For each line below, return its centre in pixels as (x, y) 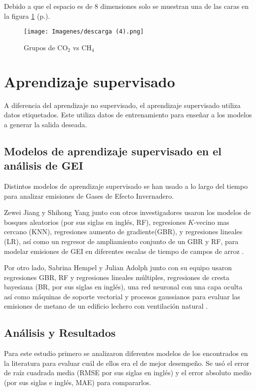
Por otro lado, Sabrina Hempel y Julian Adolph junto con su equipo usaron (118, 267)
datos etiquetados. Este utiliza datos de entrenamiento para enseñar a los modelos (128, 115)
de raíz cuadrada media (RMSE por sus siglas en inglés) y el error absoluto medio (128, 373)
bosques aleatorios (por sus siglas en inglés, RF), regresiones (95, 222)
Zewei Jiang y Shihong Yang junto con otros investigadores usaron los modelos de (128, 212)
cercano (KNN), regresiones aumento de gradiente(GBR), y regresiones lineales (123, 231)
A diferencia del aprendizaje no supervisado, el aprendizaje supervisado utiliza (122, 105)
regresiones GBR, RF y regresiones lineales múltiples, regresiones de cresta (117, 277)
